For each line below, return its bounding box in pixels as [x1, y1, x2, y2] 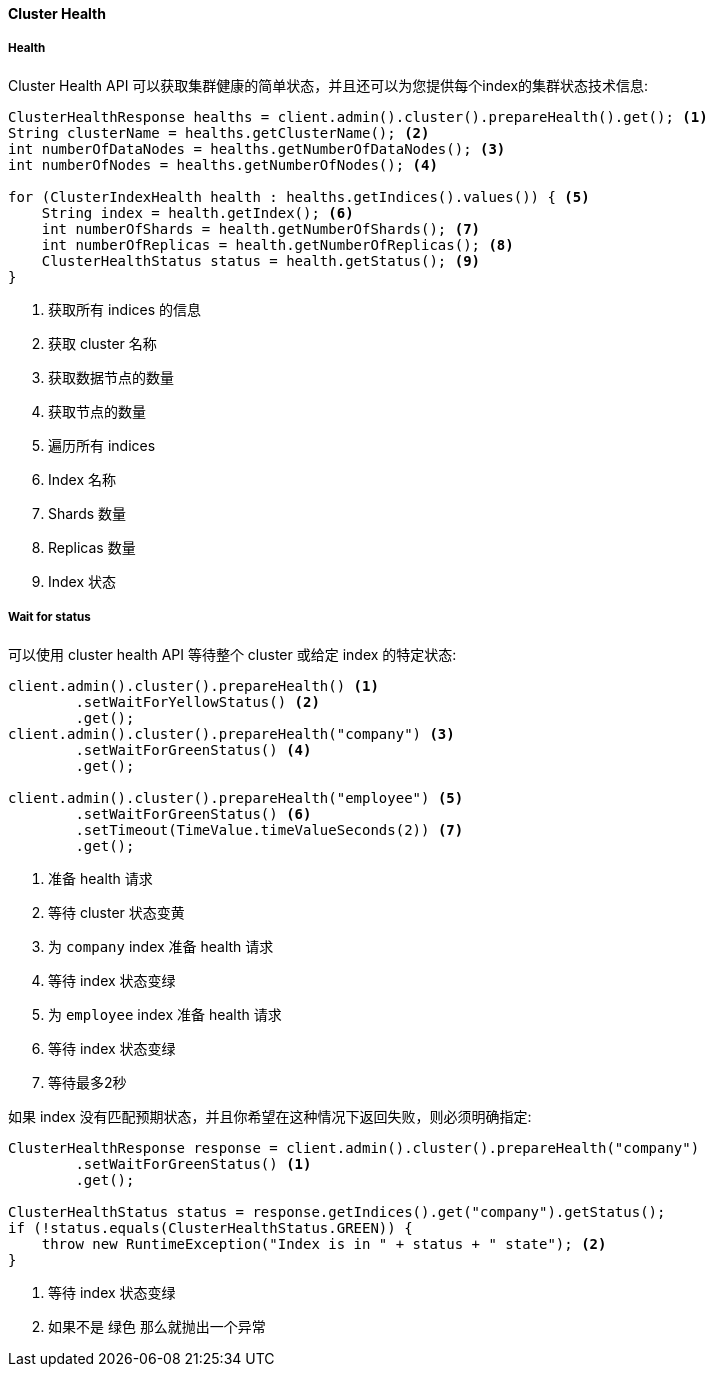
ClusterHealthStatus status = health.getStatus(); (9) [41, 252, 481, 269]
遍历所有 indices [48, 436, 156, 454]
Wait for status [8, 610, 91, 625]
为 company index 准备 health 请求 [48, 937, 274, 955]
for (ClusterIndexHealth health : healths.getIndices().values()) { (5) [8, 188, 590, 205]
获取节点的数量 [48, 402, 146, 420]
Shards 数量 [48, 504, 127, 522]
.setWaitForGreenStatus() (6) [75, 805, 312, 822]
